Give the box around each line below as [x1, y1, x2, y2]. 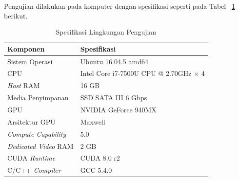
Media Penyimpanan [7, 92, 69, 103]
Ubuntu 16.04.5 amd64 [80, 56, 148, 66]
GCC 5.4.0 [80, 165, 112, 175]
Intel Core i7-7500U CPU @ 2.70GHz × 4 [80, 68, 205, 78]
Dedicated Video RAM [7, 141, 74, 151]
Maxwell [80, 116, 105, 127]
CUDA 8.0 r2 [80, 153, 120, 163]
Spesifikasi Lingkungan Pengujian [56, 27, 157, 37]
